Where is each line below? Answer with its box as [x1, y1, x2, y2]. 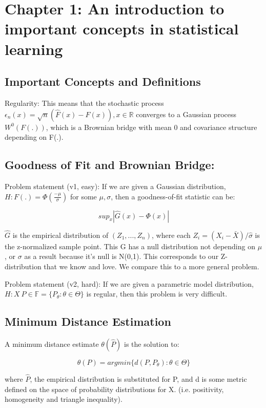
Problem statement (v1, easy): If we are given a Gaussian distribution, [5, 180, 226, 191]
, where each [152, 229, 191, 240]
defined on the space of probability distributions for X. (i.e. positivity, [5, 383, 224, 394]
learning [5, 38, 63, 59]
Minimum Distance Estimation [5, 313, 171, 329]
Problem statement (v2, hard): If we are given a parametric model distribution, [5, 278, 254, 289]
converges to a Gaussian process [136, 108, 236, 119]
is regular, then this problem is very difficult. [86, 288, 228, 299]
